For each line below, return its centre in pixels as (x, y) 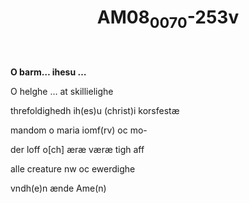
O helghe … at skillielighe (62, 91)
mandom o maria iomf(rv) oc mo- (79, 130)
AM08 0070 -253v (168, 19)
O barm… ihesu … (48, 72)
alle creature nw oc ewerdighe (73, 168)
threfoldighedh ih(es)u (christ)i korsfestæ (95, 110)
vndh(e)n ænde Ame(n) (58, 188)
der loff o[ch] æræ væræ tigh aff (77, 149)
